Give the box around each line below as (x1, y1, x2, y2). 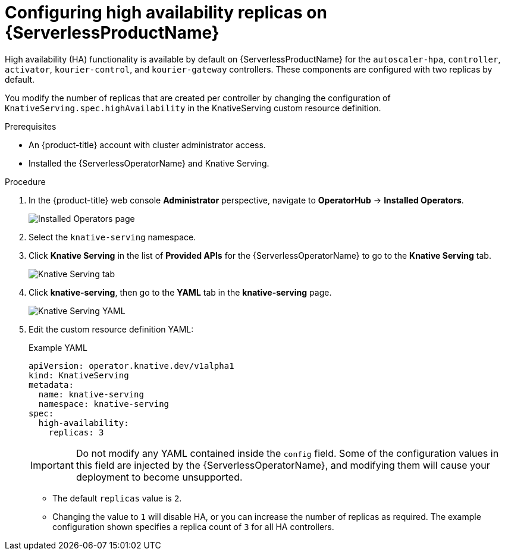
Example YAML (29, 342, 87, 353)
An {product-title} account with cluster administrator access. (29, 139, 266, 150)
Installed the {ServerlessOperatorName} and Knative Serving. (29, 158, 269, 168)
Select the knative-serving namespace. (29, 231, 196, 242)
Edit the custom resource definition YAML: (29, 324, 194, 334)
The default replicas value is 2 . (52, 493, 182, 503)
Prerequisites (5, 121, 57, 131)
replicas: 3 (48, 427, 104, 437)
